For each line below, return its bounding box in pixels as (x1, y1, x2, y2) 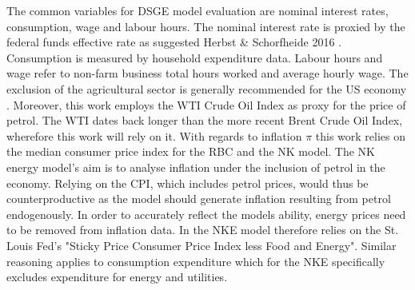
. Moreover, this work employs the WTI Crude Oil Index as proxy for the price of (6, 96, 406, 113)
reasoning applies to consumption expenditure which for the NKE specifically (6, 252, 385, 269)
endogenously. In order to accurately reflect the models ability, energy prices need (6, 205, 406, 222)
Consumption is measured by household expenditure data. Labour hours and (6, 49, 383, 66)
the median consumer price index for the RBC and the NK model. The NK (6, 143, 376, 160)
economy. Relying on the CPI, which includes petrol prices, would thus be (6, 174, 369, 191)
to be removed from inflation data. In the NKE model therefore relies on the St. (6, 221, 399, 238)
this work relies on (315, 127, 406, 144)
